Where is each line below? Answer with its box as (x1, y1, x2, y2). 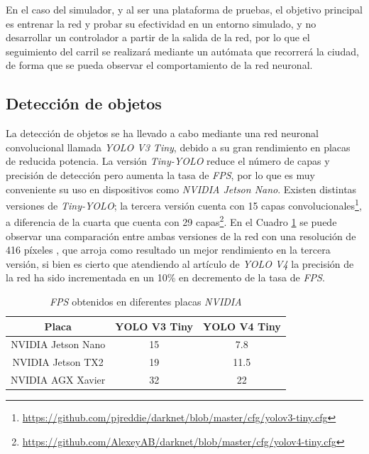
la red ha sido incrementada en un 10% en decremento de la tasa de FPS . (6, 270, 325, 285)
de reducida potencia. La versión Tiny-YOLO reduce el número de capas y (6, 153, 330, 168)
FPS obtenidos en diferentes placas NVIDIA (49, 294, 242, 309)
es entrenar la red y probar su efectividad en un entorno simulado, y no (6, 16, 316, 31)
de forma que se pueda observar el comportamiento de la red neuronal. (6, 58, 313, 72)
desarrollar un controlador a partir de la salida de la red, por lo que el (6, 30, 310, 45)
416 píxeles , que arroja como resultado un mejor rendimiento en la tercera (6, 242, 331, 257)
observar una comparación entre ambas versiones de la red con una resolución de (6, 228, 356, 243)
